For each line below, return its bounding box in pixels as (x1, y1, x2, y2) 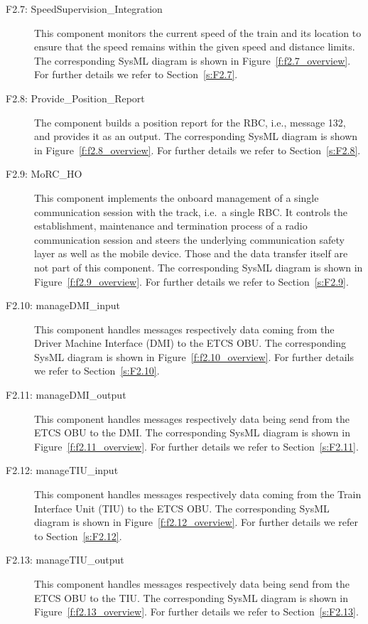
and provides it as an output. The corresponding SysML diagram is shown (34, 129, 358, 144)
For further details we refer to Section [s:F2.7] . (34, 67, 238, 82)
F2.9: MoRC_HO (6, 166, 82, 181)
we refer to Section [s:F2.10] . (34, 363, 160, 378)
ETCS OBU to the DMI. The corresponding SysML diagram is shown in (34, 425, 350, 440)
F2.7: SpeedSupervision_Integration (6, 1, 163, 16)
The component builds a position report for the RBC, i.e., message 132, (34, 114, 346, 129)
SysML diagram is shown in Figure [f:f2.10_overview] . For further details (34, 349, 354, 364)
